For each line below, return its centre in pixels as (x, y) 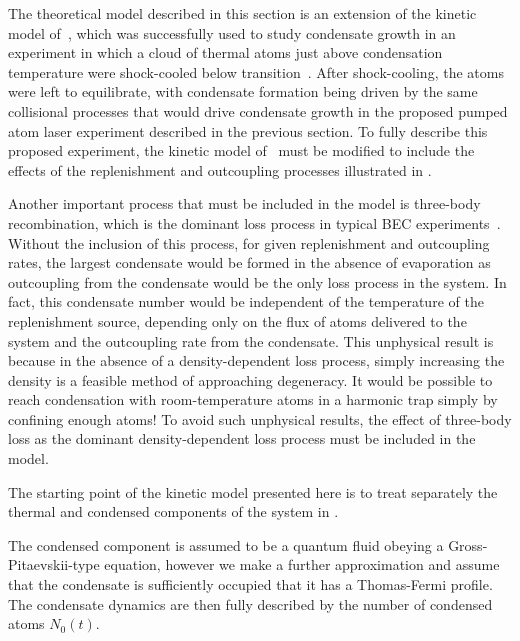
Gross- (468, 544)
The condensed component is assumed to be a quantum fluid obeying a (226, 544)
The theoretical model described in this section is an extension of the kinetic (242, 13)
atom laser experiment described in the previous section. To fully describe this (248, 130)
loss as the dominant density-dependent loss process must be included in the (242, 438)
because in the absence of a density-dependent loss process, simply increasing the (256, 360)
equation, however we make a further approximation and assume (302, 564)
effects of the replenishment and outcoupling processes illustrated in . (220, 169)
